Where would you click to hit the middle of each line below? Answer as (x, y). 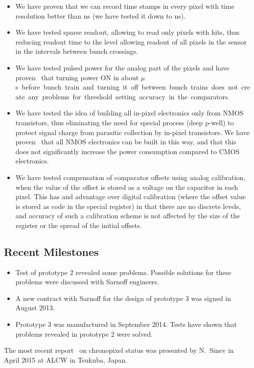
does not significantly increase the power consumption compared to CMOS (127, 151)
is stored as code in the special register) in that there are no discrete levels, (128, 206)
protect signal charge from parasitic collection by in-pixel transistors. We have (132, 132)
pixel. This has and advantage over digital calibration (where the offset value (130, 196)
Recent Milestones (51, 251)
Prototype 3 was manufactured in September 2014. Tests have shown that (126, 324)
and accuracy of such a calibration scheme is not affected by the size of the (128, 216)
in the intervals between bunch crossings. (77, 51)
